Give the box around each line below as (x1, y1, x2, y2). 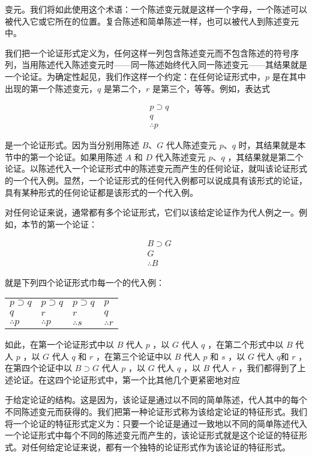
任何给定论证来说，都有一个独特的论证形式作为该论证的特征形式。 (29, 440, 290, 453)
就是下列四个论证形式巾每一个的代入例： (5, 276, 164, 288)
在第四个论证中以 (5, 362, 72, 374)
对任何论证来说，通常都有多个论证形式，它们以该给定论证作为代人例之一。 (5, 206, 299, 219)
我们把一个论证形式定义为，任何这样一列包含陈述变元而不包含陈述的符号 (5, 46, 290, 59)
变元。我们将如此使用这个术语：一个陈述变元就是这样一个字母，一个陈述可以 (5, 3, 307, 15)
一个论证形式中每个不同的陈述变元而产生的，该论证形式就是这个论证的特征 (5, 429, 299, 441)
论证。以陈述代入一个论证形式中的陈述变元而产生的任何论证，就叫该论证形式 (5, 162, 307, 175)
